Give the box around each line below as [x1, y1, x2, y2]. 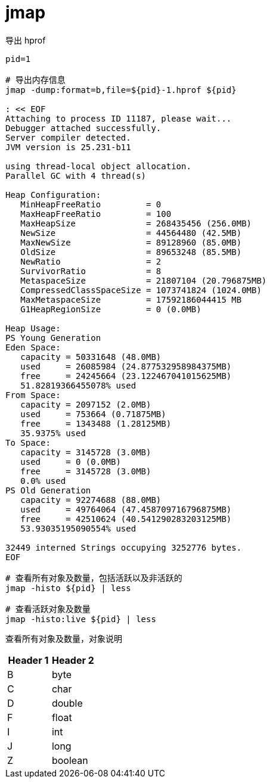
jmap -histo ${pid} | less [5, 583, 131, 593]
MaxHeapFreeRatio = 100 [20, 209, 172, 219]
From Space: [5, 390, 61, 400]
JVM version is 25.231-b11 [5, 142, 131, 152]
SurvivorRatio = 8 [20, 266, 162, 276]
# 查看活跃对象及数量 [5, 604, 91, 614]
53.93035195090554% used [20, 523, 136, 533]
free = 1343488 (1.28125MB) [20, 418, 172, 428]
